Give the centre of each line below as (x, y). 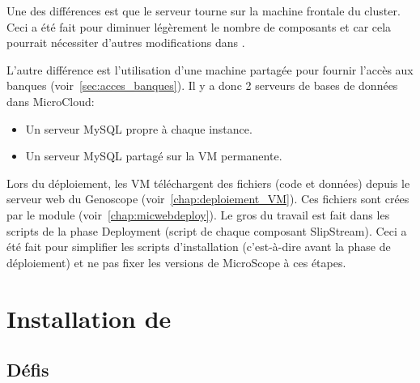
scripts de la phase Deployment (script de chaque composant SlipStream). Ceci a (207, 230)
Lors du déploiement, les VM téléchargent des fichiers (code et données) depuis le (208, 183)
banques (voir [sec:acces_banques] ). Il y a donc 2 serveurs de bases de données (202, 85)
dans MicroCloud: (51, 101)
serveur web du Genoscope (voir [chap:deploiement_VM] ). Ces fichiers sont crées (208, 199)
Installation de (89, 318)
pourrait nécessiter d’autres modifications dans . (126, 43)
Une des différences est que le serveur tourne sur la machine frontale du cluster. (204, 11)
